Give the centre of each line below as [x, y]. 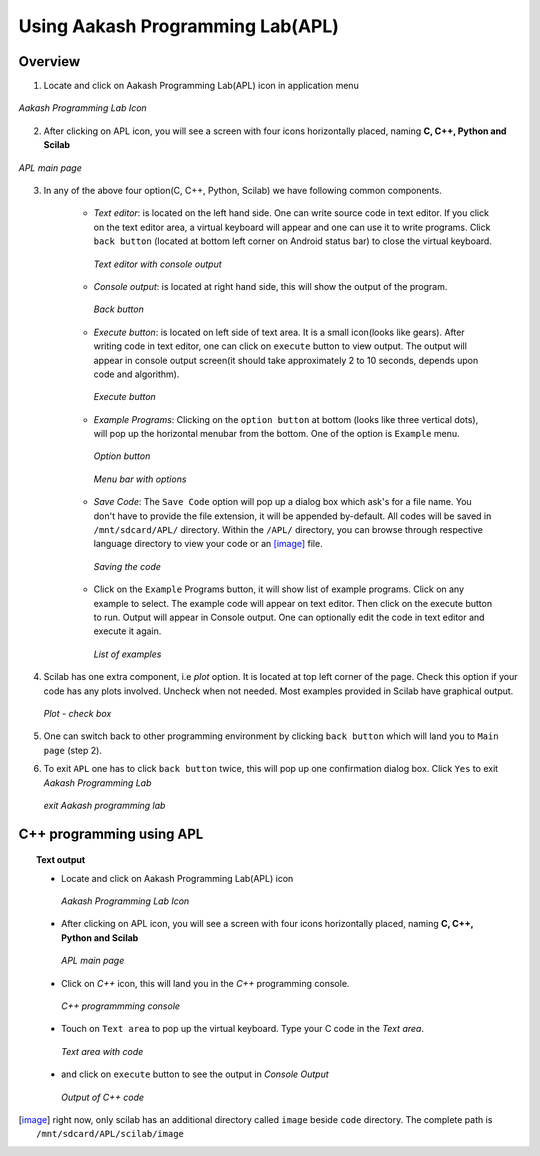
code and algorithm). [136, 374]
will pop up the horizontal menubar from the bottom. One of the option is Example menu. [276, 434]
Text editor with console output [157, 264]
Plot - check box [77, 713]
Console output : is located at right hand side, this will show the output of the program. [270, 286]
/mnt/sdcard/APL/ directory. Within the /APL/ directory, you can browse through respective [288, 530]
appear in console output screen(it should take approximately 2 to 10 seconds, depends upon [286, 360]
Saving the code [127, 566]
